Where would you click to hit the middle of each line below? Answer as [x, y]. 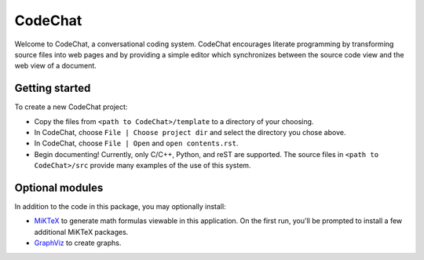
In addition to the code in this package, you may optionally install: [121, 207]
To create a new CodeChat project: [71, 107]
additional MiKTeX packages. [81, 232]
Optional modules [59, 188]
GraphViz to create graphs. [78, 243]
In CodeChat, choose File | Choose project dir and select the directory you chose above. [190, 133]
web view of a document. [56, 66]
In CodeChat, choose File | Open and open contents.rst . [136, 143]
